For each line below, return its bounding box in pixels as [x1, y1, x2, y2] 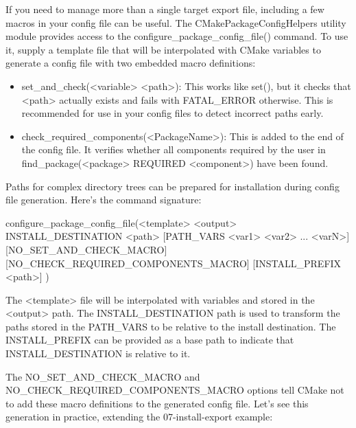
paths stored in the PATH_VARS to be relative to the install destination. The [5, 319, 336, 333]
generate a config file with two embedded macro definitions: [5, 56, 256, 70]
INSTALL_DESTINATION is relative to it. [5, 346, 191, 361]
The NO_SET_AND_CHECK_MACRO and [5, 369, 200, 383]
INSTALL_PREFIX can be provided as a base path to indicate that [5, 333, 294, 347]
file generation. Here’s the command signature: [5, 192, 202, 207]
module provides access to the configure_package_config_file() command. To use [5, 29, 348, 43]
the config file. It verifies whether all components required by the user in [21, 142, 326, 157]
